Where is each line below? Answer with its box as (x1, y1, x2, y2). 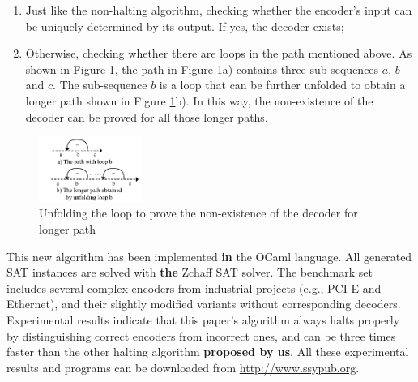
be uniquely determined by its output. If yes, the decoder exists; (25, 17, 344, 34)
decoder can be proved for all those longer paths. (25, 108, 268, 125)
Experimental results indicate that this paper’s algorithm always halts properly (6, 311, 400, 328)
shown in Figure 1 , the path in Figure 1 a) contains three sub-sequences (25, 60, 379, 77)
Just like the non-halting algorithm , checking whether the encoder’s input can (25, 2, 412, 18)
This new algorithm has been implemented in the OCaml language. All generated (6, 247, 412, 264)
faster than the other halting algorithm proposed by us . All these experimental (6, 343, 409, 360)
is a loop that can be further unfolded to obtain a (159, 76, 406, 93)
